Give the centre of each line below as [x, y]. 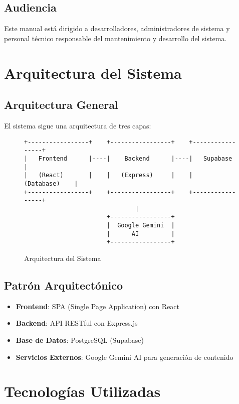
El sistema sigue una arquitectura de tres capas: [78, 125]
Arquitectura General [61, 105]
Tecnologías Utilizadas [82, 391]
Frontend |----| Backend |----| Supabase [135, 158]
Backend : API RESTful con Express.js [77, 323]
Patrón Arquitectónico [64, 285]
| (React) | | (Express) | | [108, 175]
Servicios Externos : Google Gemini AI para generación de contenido [125, 357]
